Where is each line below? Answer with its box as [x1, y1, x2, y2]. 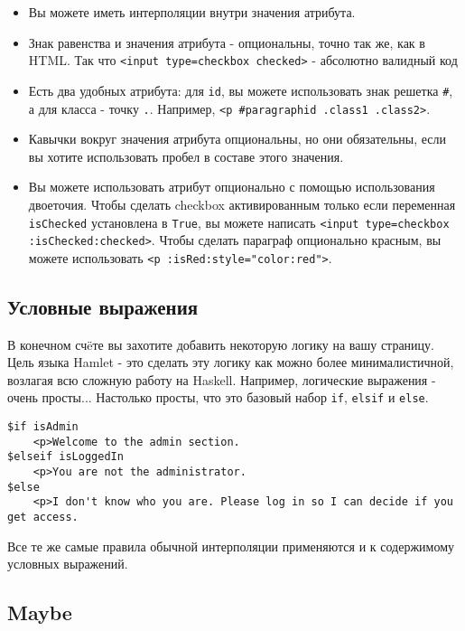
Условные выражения [7, 292, 199, 320]
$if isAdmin [7, 420, 79, 434]
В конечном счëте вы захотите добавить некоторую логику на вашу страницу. [7, 334, 434, 353]
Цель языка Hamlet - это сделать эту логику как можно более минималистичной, [7, 353, 454, 372]
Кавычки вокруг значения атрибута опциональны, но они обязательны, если [28, 129, 447, 148]
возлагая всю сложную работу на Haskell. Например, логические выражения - [7, 370, 436, 389]
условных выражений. [7, 554, 128, 573]
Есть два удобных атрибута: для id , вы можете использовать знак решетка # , [28, 80, 453, 99]
